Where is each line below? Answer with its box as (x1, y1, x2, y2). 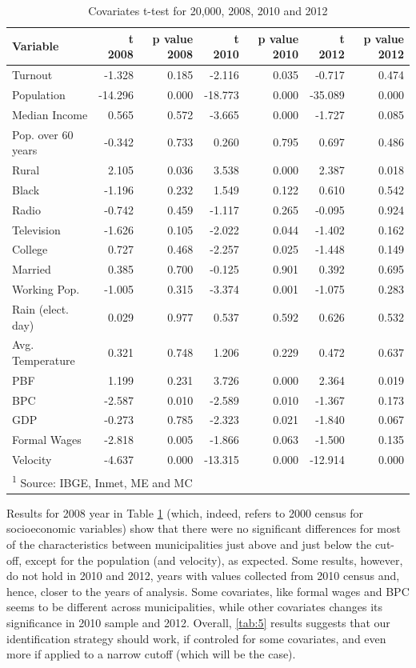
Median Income (12, 106, 88, 122)
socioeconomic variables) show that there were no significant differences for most (6, 520, 401, 537)
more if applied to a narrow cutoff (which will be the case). (6, 646, 296, 662)
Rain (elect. (12, 300, 69, 317)
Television (12, 221, 61, 238)
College (12, 241, 48, 258)
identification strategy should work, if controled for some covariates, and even (6, 630, 386, 646)
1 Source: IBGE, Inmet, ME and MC (12, 472, 193, 490)
